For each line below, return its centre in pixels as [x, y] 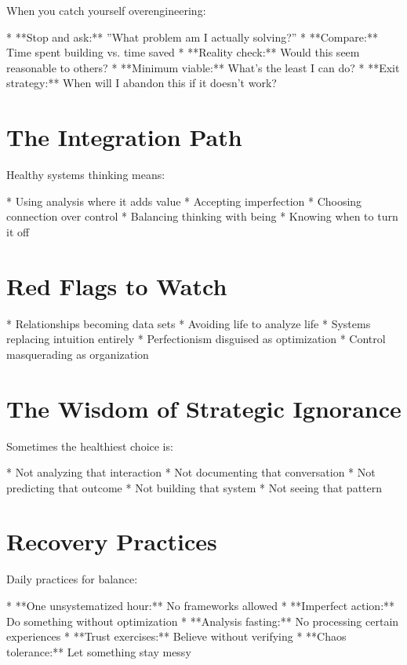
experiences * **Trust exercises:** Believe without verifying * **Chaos [176, 636]
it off [18, 231]
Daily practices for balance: [72, 579]
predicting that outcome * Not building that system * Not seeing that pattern [194, 487]
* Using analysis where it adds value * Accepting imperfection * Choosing [184, 201]
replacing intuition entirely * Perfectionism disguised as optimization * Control [196, 339]
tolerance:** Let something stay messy [99, 651]
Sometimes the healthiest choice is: [90, 446]
